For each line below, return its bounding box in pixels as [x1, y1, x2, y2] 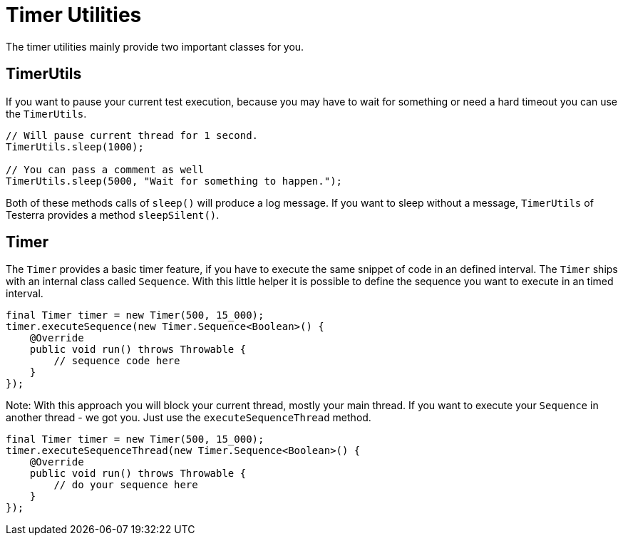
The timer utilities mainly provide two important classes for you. [6, 40, 304, 53]
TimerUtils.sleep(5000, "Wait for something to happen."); [6, 175, 343, 187]
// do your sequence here [53, 479, 198, 491]
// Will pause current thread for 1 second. [6, 129, 259, 141]
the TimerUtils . [6, 107, 87, 120]
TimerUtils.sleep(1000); [6, 140, 144, 153]
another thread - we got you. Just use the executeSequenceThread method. [6, 411, 371, 424]
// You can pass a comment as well [6, 163, 205, 175]
